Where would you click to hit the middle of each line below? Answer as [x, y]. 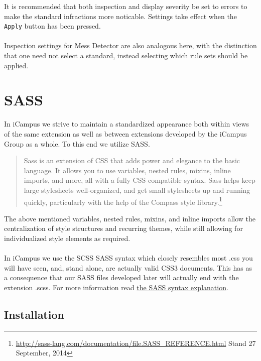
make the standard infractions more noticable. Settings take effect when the [120, 16]
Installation [34, 314]
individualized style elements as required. [67, 238]
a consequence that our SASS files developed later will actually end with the [121, 277]
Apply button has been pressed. [52, 26]
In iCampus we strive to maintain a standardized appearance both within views [127, 124]
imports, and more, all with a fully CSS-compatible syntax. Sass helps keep [140, 180]
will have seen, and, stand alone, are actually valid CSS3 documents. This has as [128, 267]
